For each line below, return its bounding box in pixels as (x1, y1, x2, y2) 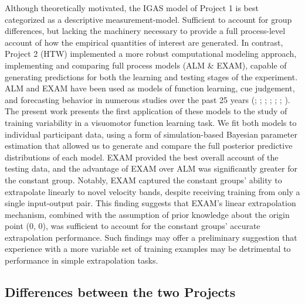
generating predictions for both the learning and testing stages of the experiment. (5, 70, 298, 83)
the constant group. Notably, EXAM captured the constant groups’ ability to (5, 173, 282, 186)
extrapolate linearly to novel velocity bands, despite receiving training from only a (5, 185, 300, 197)
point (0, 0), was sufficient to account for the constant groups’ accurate (5, 220, 260, 232)
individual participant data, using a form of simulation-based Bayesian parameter (5, 128, 297, 140)
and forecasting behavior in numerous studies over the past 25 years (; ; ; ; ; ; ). (5, 93, 290, 105)
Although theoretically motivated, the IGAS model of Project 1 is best (5, 2, 259, 13)
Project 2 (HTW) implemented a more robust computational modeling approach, (5, 47, 297, 60)
